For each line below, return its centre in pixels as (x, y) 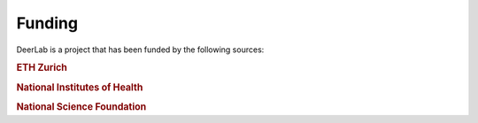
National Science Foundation (81, 106)
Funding (47, 23)
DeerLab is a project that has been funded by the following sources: (140, 50)
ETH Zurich (42, 68)
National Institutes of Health (80, 87)
